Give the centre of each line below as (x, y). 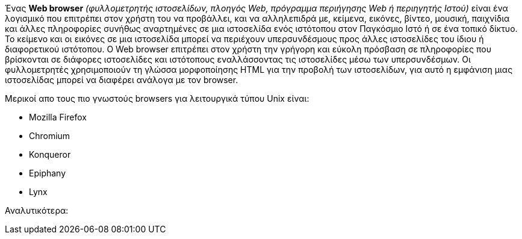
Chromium (50, 136)
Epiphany (48, 173)
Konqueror (50, 154)
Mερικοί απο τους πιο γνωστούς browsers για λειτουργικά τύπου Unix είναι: (157, 98)
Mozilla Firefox (58, 117)
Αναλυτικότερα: (37, 210)
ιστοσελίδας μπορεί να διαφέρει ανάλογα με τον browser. (122, 80)
